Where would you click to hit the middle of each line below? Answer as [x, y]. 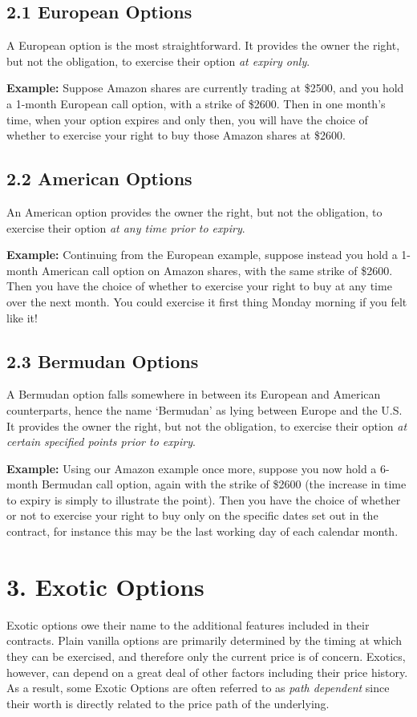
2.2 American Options [99, 178]
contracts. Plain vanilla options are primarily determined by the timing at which [204, 640]
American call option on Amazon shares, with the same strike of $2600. [217, 270]
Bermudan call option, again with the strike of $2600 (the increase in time [224, 484]
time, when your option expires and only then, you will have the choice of [187, 119]
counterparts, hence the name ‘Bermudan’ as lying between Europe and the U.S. [204, 409]
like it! [22, 317]
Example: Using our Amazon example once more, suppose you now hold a [192, 468]
